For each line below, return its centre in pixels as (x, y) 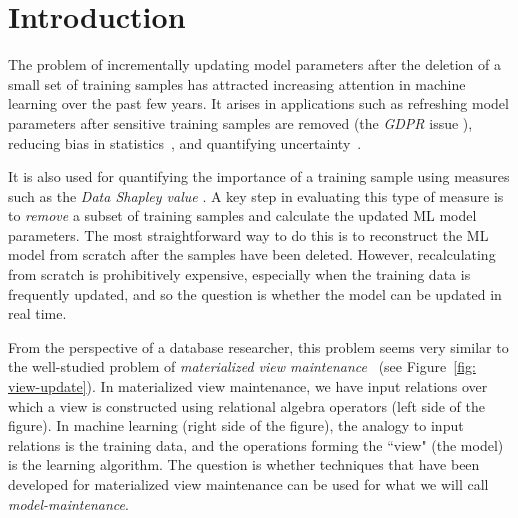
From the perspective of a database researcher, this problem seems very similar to (258, 346)
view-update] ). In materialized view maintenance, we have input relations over (248, 386)
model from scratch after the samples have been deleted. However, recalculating (252, 254)
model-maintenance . (68, 503)
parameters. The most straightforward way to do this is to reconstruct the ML (248, 234)
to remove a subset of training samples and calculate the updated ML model (242, 215)
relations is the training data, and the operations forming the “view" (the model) (256, 444)
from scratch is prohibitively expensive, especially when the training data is (239, 274)
